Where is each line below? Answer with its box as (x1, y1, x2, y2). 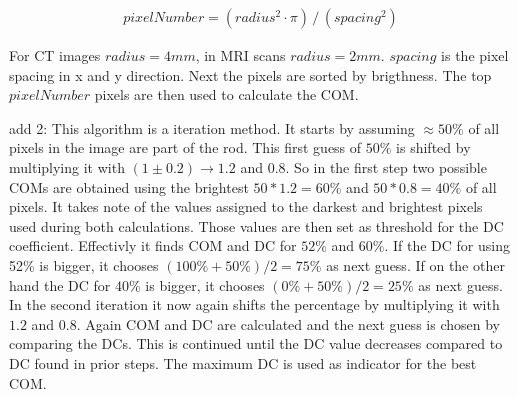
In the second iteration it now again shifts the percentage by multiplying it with (9, 294, 500, 315)
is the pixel (441, 45, 509, 66)
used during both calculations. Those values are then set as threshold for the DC (9, 215, 504, 236)
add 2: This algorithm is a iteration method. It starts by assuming (9, 117, 415, 138)
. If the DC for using (384, 235, 510, 256)
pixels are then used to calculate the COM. (94, 84, 359, 105)
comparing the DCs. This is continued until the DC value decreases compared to (9, 333, 503, 354)
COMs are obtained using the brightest (9, 176, 249, 197)
